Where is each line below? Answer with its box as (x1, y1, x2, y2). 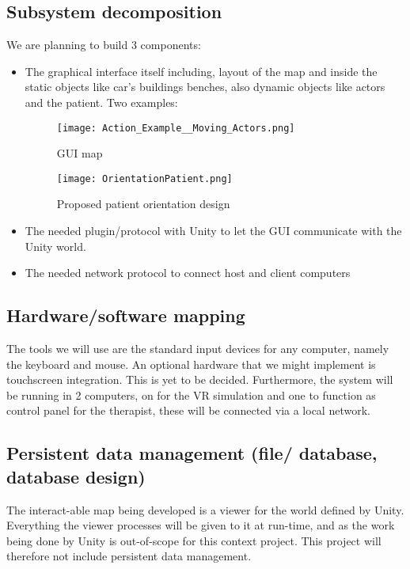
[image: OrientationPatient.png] (56, 173, 233, 184)
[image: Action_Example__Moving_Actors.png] (56, 122, 295, 134)
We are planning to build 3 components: (6, 36, 201, 53)
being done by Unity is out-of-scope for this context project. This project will (6, 532, 382, 548)
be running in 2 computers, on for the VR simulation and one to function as (6, 386, 376, 403)
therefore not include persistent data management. (6, 548, 252, 564)
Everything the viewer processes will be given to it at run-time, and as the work (6, 517, 395, 533)
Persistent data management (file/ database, (6, 441, 378, 465)
